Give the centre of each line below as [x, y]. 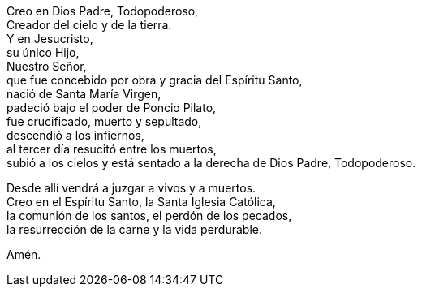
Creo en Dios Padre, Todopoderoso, [103, 11]
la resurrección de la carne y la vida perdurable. [134, 229]
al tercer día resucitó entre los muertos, [112, 149]
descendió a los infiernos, [75, 135]
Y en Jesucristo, [50, 39]
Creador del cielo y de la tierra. [89, 25]
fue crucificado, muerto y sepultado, [104, 121]
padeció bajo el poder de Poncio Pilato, [112, 108]
